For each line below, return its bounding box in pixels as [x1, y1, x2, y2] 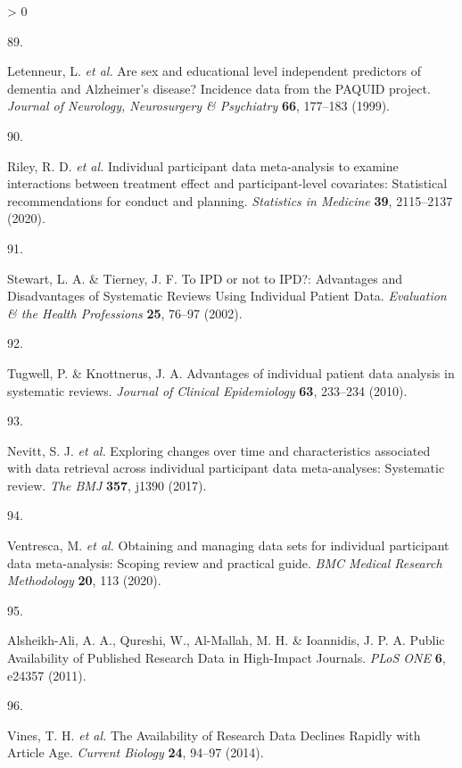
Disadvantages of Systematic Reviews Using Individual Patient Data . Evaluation [7, 286, 447, 305]
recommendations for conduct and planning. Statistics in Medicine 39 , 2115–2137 [7, 191, 453, 210]
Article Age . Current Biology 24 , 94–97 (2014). [7, 743, 264, 762]
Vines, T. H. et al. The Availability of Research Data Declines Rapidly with [7, 725, 421, 744]
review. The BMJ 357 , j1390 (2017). [7, 475, 207, 494]
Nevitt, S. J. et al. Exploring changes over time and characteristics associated [7, 441, 431, 459]
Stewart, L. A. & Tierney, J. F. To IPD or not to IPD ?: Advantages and [7, 268, 402, 287]
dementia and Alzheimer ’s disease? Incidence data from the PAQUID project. [7, 78, 431, 97]
